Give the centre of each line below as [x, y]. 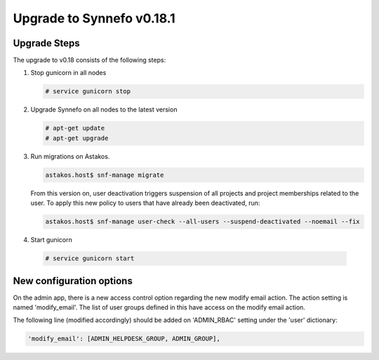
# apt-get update [75, 128]
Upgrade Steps [46, 43]
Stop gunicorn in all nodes [68, 73]
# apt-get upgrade [77, 138]
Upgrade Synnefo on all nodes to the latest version [104, 109]
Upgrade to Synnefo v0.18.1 [94, 18]
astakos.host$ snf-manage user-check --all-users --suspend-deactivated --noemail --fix [203, 222]
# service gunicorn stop [88, 92]
